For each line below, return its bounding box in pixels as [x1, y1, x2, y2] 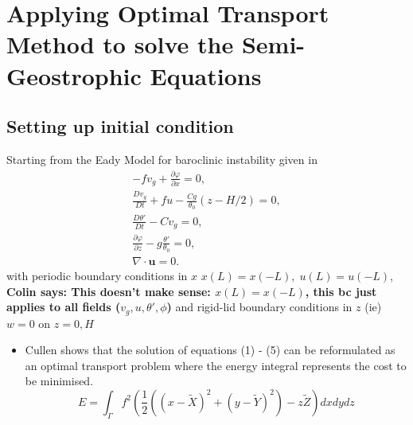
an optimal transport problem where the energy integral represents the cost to [25, 357, 407, 373]
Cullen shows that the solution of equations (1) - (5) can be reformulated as [25, 341, 395, 358]
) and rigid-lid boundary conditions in [166, 298, 353, 315]
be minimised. [25, 372, 94, 389]
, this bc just [305, 283, 377, 299]
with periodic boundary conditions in [6, 267, 188, 283]
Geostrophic [6, 59, 142, 92]
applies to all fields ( [6, 298, 121, 315]
